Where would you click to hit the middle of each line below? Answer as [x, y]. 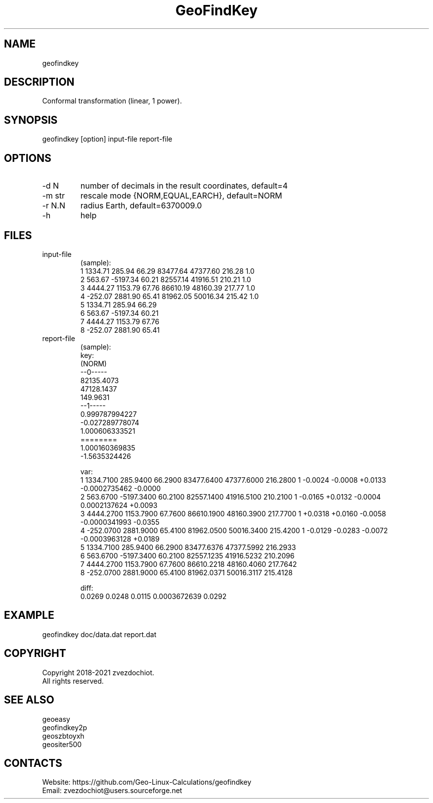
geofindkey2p [65, 727]
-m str [53, 196]
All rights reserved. [73, 681]
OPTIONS [28, 158]
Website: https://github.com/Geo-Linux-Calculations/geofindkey [147, 782]
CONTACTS [33, 763]
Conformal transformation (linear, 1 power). [112, 101]
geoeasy [56, 719]
